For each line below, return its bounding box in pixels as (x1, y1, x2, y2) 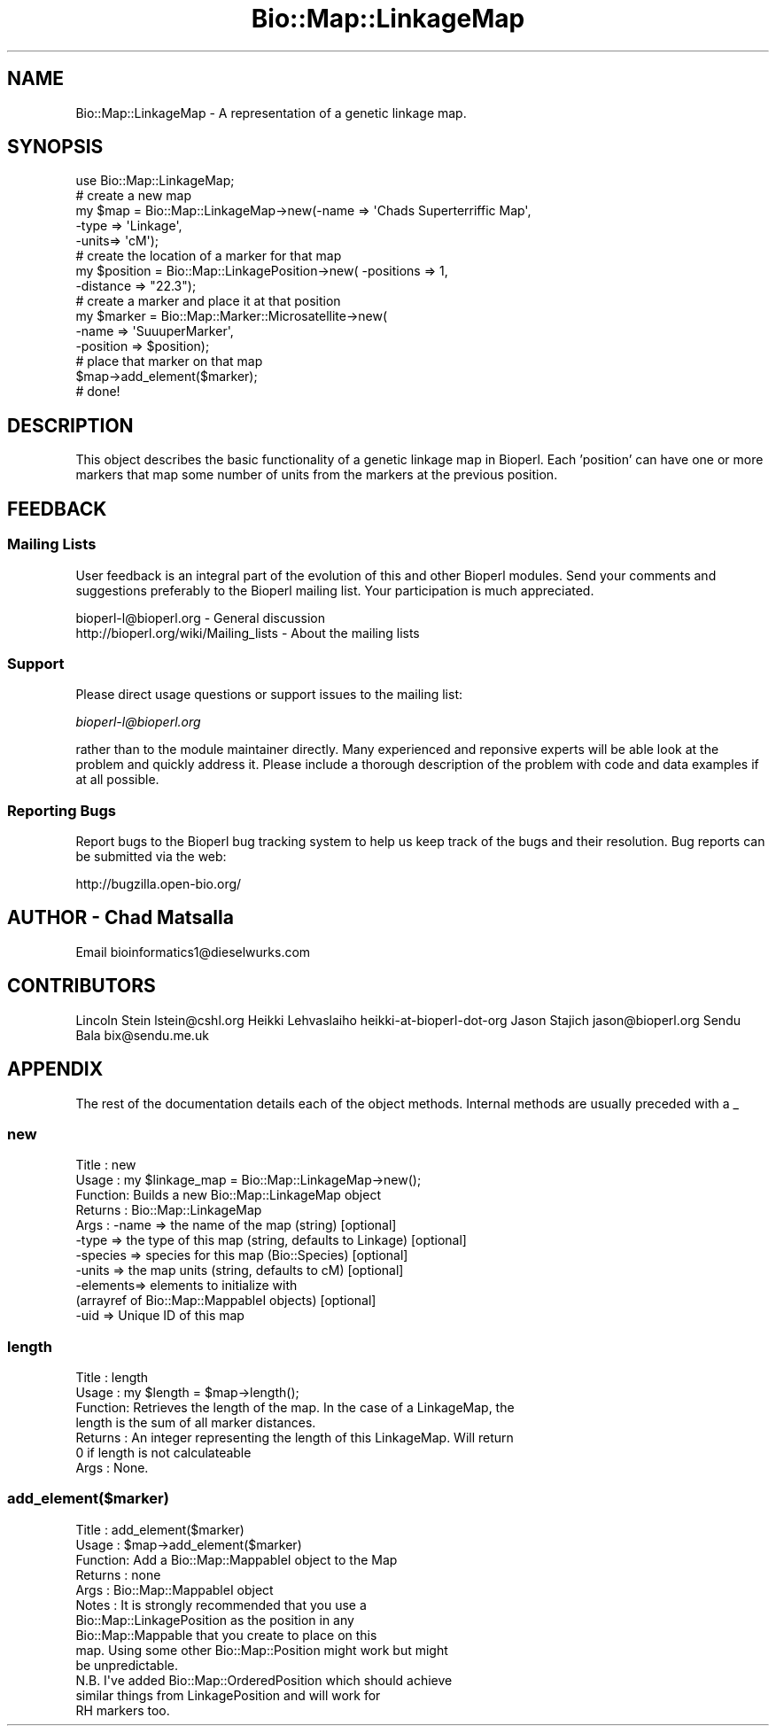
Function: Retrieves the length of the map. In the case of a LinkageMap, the (75, 1400, 515, 1416)
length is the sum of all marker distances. (75, 1415, 316, 1431)
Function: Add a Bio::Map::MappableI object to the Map (75, 1551, 398, 1567)
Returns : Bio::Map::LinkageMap (75, 1202, 262, 1218)
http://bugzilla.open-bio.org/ (75, 876, 242, 891)
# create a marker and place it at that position (75, 293, 341, 309)
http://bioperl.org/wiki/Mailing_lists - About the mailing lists (75, 625, 420, 641)
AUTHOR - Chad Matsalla (7, 906, 234, 929)
